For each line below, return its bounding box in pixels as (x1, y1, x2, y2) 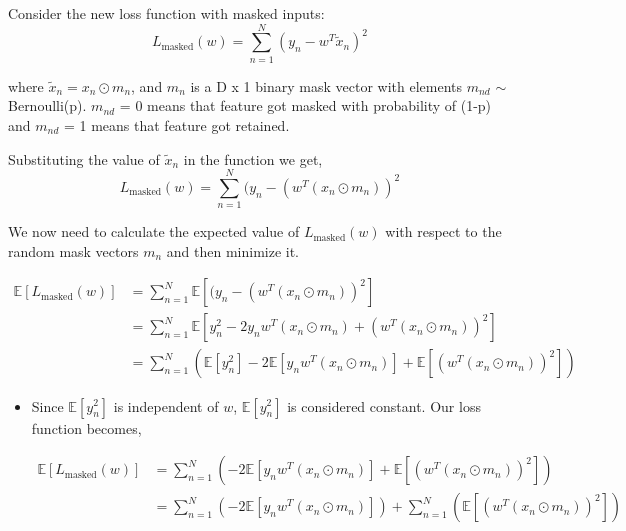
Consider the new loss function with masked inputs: (8, 3, 325, 23)
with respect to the (385, 221, 502, 242)
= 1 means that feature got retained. (63, 114, 290, 135)
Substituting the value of (8, 148, 160, 169)
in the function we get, (183, 148, 323, 169)
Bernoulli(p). (8, 95, 87, 116)
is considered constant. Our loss (287, 395, 481, 416)
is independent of (113, 395, 219, 416)
